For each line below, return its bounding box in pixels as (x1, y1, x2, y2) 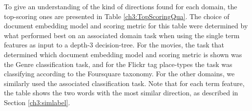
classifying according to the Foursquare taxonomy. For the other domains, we (4, 68, 235, 79)
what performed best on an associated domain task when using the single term (4, 30, 240, 40)
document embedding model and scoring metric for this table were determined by (4, 21, 248, 31)
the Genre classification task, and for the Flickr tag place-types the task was (4, 59, 232, 69)
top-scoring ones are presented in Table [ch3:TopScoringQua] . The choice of (4, 11, 230, 21)
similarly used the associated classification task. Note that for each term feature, (4, 78, 245, 88)
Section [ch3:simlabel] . (4, 97, 70, 107)
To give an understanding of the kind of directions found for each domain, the (4, 1, 237, 11)
